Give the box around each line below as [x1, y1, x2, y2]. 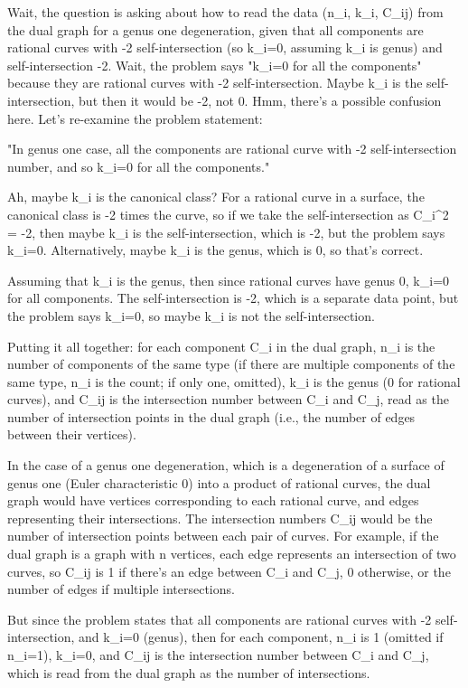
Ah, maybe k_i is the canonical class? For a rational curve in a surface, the [7, 187, 425, 206]
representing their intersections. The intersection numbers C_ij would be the [7, 508, 433, 527]
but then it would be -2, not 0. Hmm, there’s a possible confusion [79, 90, 442, 109]
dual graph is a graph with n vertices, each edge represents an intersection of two [7, 544, 456, 563]
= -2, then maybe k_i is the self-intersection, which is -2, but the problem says [7, 222, 445, 241]
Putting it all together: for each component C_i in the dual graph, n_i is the [7, 336, 435, 355]
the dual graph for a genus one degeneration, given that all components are [7, 20, 424, 39]
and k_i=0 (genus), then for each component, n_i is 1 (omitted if [79, 627, 444, 646]
